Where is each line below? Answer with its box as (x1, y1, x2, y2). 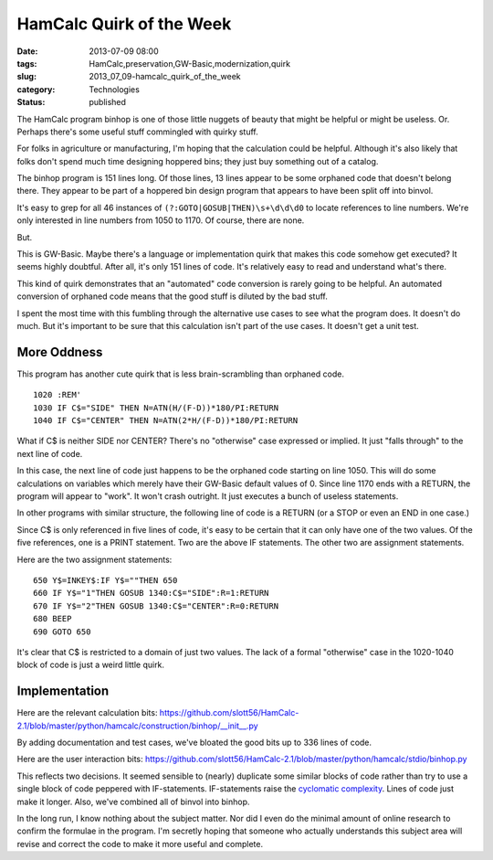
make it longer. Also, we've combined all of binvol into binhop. (16, 796, 250, 807)
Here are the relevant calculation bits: (16, 707, 158, 718)
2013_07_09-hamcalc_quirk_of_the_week (89, 71, 241, 82)
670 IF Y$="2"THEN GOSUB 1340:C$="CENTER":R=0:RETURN (33, 600, 278, 611)
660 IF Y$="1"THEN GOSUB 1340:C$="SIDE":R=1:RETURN (33, 588, 269, 599)
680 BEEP (33, 613, 72, 624)
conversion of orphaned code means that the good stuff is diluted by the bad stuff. (16, 291, 329, 302)
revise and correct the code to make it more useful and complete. (16, 838, 264, 849)
